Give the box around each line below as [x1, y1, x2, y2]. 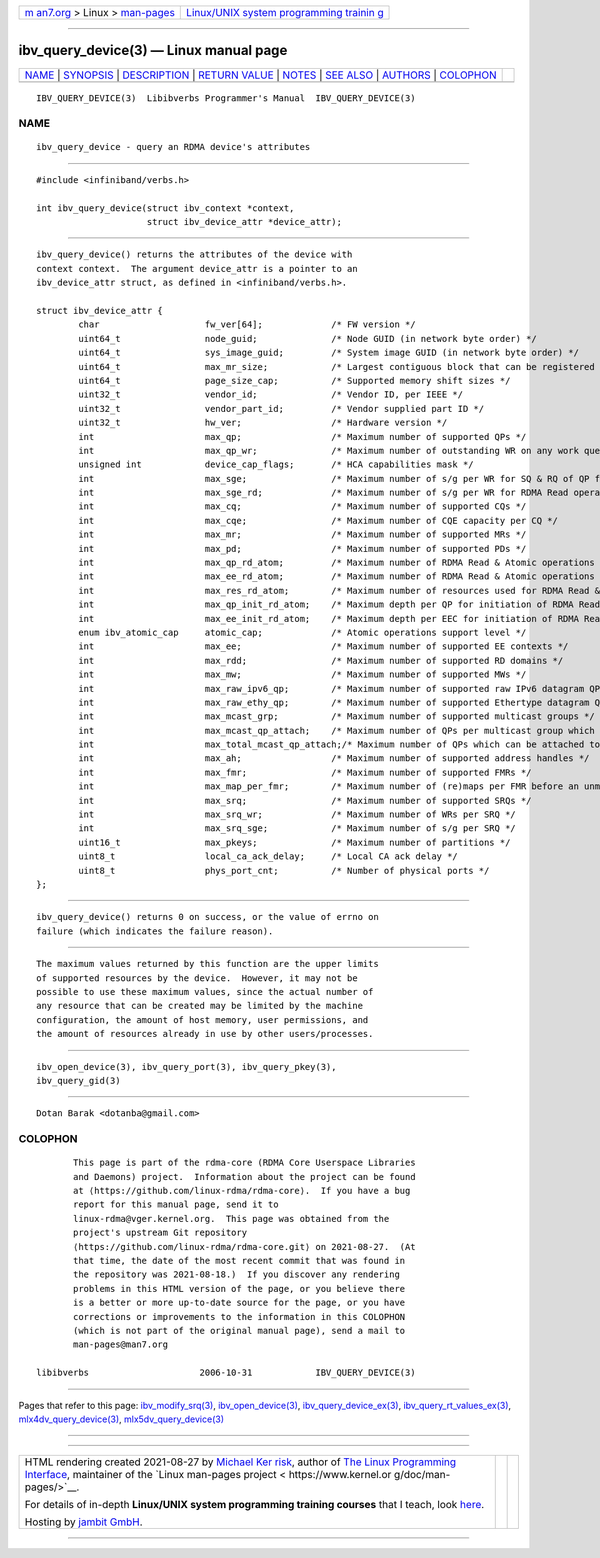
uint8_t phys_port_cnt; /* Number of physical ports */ [78, 865, 490, 876]
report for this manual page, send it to [73, 1199, 279, 1210]
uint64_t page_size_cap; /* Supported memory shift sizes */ [78, 375, 511, 386]
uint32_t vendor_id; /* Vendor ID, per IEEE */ [78, 389, 464, 400]
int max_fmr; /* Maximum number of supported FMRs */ [78, 766, 532, 778]
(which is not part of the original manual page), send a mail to [73, 1325, 406, 1336]
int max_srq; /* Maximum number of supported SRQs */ [78, 795, 532, 806]
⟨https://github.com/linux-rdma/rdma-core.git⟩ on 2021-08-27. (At [73, 1241, 416, 1252]
